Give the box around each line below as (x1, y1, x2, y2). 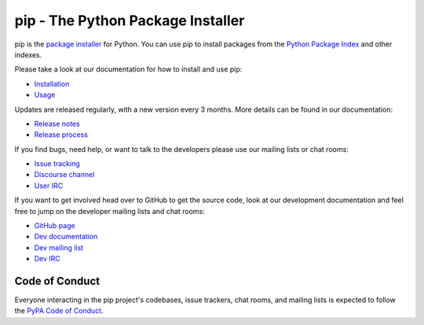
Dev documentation (34, 232, 98, 242)
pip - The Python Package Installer (14, 12, 245, 29)
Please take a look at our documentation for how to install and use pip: (14, 65, 243, 74)
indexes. (14, 50, 42, 59)
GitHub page (34, 221, 75, 231)
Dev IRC (34, 254, 60, 264)
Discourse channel (34, 170, 95, 179)
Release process (34, 130, 88, 139)
